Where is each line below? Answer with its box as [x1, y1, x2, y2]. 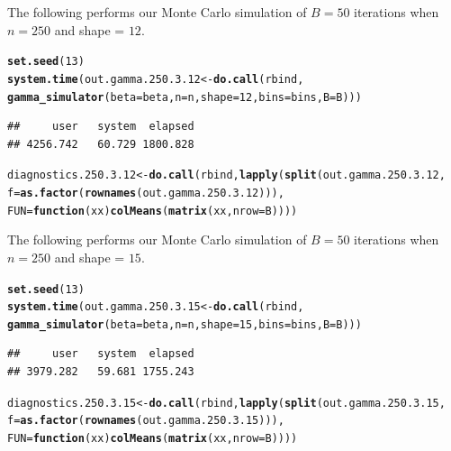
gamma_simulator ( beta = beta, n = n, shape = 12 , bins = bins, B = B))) [7, 90, 362, 104]
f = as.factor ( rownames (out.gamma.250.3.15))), [7, 414, 284, 428]
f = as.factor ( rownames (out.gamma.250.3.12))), [7, 187, 284, 199]
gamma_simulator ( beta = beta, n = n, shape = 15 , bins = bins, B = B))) [7, 318, 362, 331]
